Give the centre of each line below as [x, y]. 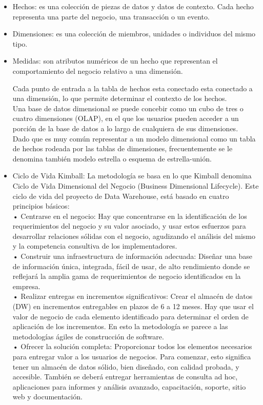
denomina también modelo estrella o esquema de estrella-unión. [112, 158]
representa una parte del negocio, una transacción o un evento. [111, 16]
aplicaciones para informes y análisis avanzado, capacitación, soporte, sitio [129, 386]
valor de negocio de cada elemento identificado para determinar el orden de [130, 316]
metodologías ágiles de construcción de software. [88, 336]
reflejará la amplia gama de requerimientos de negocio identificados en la [127, 276]
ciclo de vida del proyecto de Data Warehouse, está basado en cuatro [121, 196]
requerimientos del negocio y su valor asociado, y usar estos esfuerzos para [129, 226]
